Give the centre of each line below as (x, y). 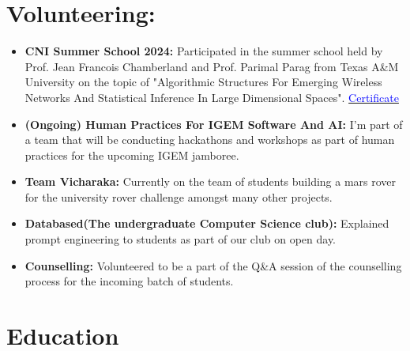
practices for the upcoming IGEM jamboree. (132, 155)
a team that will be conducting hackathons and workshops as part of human (210, 140)
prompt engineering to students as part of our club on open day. (180, 239)
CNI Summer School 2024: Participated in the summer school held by (204, 51)
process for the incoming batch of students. (129, 281)
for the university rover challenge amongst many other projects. (179, 196)
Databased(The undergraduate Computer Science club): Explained (207, 223)
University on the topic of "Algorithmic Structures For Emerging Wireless (203, 82)
